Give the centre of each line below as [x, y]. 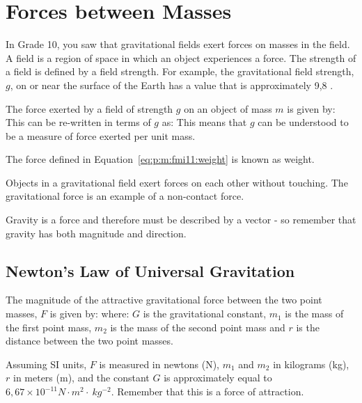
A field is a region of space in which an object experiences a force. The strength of [181, 57]
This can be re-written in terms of [78, 122]
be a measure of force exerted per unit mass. [101, 135]
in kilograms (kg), [311, 364]
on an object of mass [228, 108]
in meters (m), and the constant [81, 378]
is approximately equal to [218, 378]
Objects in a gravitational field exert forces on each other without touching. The [177, 182]
